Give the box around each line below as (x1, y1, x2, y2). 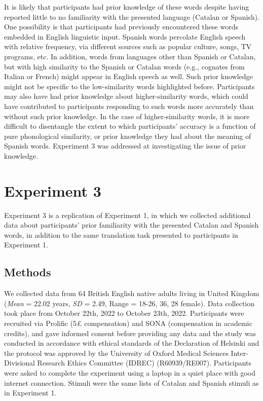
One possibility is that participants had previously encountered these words (4, 21, 238, 32)
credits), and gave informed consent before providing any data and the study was (4, 327, 256, 338)
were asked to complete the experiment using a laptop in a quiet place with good (4, 367, 256, 378)
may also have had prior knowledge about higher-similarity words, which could (4, 91, 248, 101)
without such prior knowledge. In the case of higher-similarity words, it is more (4, 111, 250, 121)
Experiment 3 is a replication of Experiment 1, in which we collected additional (4, 209, 251, 220)
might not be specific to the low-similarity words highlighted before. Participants (4, 81, 255, 91)
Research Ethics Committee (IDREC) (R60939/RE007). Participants (37, 357, 252, 368)
